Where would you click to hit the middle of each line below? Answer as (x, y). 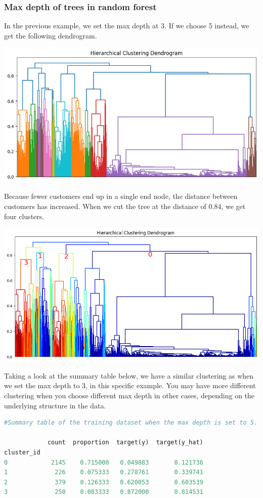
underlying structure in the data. (55, 405)
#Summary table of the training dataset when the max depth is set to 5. (131, 423)
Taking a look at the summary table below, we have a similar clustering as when (129, 375)
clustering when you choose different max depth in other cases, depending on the (129, 396)
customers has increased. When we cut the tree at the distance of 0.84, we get (125, 206)
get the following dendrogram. (51, 35)
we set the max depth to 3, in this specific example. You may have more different (130, 385)
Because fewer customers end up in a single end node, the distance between (121, 196)
